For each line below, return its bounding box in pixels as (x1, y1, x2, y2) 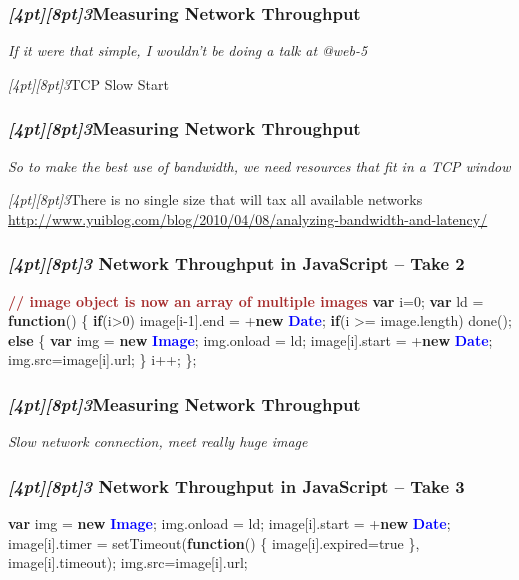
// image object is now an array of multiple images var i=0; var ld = (8, 290, 484, 311)
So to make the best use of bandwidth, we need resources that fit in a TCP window (8, 155, 511, 176)
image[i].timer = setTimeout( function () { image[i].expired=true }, (8, 532, 420, 553)
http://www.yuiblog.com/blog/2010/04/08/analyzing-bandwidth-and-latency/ (8, 208, 488, 229)
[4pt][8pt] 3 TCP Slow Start (8, 73, 169, 94)
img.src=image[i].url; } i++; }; (8, 349, 197, 370)
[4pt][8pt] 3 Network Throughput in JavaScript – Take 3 (8, 473, 465, 498)
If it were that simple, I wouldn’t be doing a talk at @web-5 (8, 40, 368, 61)
